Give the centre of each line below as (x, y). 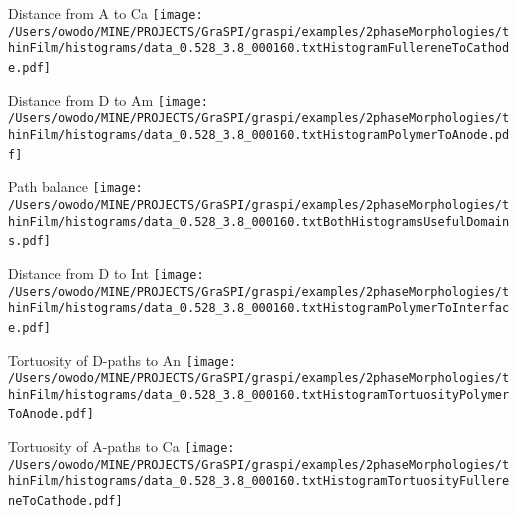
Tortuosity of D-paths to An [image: (122, 359)
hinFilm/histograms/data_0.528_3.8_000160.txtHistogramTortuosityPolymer (259, 394)
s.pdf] (29, 241)
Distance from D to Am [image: (108, 99)
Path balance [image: (75, 186)
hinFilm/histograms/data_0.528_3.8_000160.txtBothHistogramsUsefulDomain (259, 221)
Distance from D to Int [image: (106, 272)
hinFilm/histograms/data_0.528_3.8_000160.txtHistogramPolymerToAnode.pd (259, 134)
